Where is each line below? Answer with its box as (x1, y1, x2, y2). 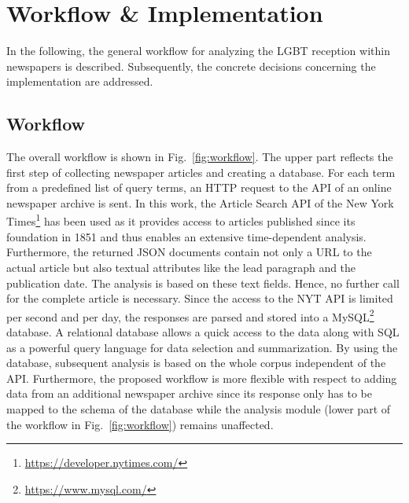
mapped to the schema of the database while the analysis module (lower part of (6, 400, 391, 417)
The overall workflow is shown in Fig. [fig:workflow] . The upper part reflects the (6, 149, 393, 165)
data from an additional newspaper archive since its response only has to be (6, 385, 372, 402)
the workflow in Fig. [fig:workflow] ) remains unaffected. (6, 416, 274, 432)
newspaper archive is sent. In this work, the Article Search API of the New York (6, 194, 394, 211)
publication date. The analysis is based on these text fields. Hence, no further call (6, 274, 400, 291)
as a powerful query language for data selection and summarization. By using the (6, 339, 398, 355)
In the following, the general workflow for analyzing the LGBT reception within (6, 42, 390, 59)
